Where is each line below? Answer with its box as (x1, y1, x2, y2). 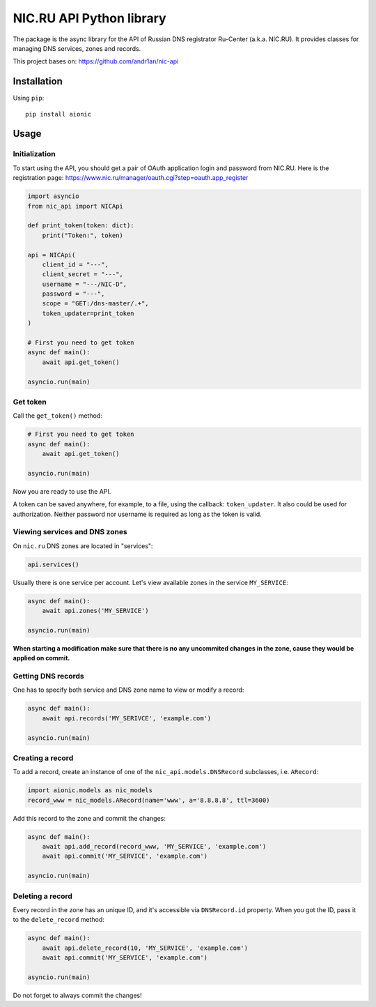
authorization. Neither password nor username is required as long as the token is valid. (13, 510, 263, 518)
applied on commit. (13, 654, 70, 662)
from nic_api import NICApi (27, 202, 123, 210)
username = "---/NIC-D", (42, 280, 127, 288)
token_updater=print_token (42, 309, 135, 317)
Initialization (13, 149, 56, 159)
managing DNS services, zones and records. (13, 44, 141, 52)
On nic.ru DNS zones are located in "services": (13, 541, 153, 550)
